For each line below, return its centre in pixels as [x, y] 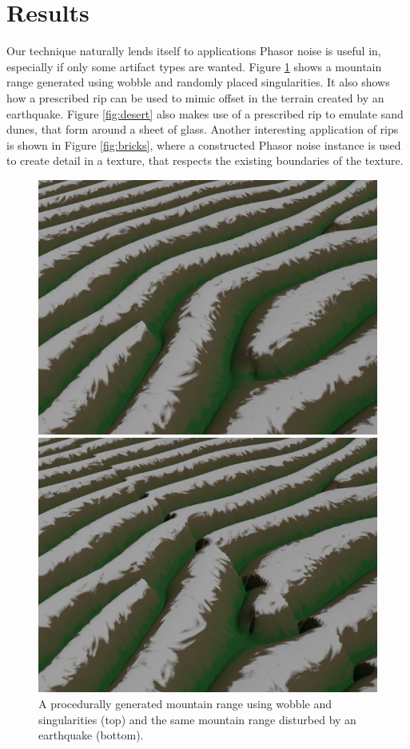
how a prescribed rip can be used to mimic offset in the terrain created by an [195, 97]
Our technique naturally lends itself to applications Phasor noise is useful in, [194, 51]
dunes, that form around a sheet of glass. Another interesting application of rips [203, 129]
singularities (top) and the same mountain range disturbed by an [197, 719]
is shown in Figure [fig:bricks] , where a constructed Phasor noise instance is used [204, 144]
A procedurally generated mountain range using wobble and [185, 704]
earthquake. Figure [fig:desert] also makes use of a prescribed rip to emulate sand [205, 113]
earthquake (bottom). [91, 735]
